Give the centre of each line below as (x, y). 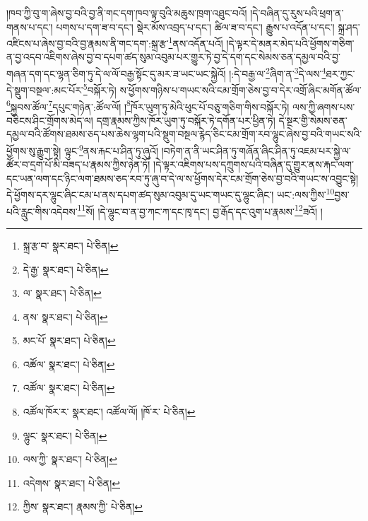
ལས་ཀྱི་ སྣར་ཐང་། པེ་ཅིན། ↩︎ (70, 459)
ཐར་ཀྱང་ (340, 73)
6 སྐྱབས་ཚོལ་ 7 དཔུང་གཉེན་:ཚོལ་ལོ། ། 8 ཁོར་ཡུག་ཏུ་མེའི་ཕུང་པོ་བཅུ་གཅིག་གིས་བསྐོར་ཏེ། (148, 105)
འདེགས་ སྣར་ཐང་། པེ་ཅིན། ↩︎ (71, 482)
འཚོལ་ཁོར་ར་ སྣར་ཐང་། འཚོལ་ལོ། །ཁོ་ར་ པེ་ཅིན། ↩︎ (109, 412)
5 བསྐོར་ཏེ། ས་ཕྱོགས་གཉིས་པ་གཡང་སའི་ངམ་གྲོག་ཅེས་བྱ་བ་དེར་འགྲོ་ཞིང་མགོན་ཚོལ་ (222, 89)
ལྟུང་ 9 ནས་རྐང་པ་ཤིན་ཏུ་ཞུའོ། (111, 149)
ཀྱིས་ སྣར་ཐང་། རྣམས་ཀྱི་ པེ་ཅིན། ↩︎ (83, 507)
